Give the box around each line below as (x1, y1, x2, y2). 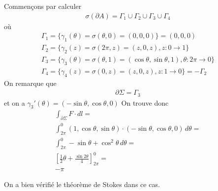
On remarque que (4, 77, 57, 88)
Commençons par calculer (4, 1, 82, 11)
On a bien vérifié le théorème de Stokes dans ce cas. (4, 179, 160, 190)
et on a (4, 97, 25, 108)
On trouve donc (121, 97, 169, 108)
